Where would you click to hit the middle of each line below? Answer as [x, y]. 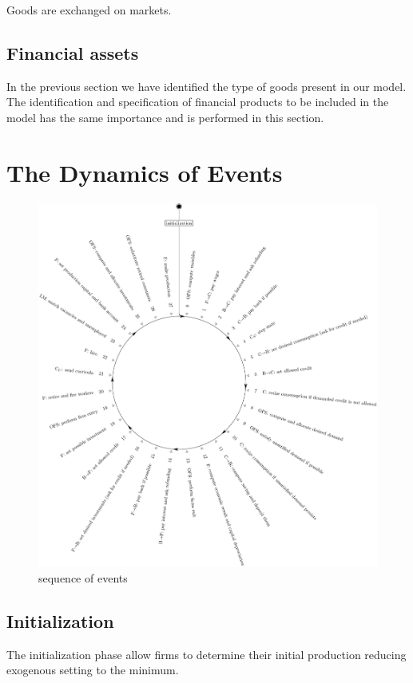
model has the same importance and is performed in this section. [165, 117]
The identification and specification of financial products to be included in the [198, 102]
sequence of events [83, 577]
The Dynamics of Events [145, 172]
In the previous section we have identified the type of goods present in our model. [206, 86]
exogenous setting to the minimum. [93, 670]
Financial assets [73, 52]
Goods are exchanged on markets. [89, 10]
